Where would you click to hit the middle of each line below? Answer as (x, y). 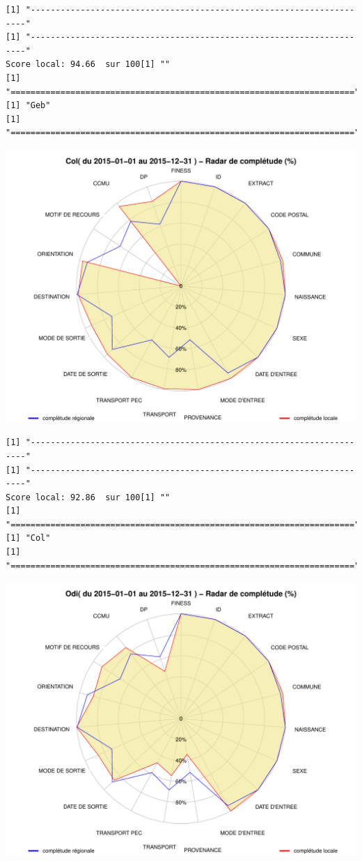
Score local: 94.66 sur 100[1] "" (88, 65)
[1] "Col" (28, 538)
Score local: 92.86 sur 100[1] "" (88, 497)
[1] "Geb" (28, 106)
